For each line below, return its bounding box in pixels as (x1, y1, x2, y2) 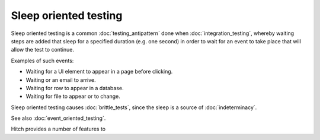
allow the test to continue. (11, 46, 74, 53)
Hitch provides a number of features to (11, 125, 106, 133)
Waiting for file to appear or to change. (25, 93, 121, 100)
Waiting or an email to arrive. (25, 76, 96, 83)
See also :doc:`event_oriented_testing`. (11, 114, 106, 122)
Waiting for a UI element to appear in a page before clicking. (25, 68, 173, 75)
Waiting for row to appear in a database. (25, 84, 124, 91)
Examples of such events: (11, 57, 74, 64)
